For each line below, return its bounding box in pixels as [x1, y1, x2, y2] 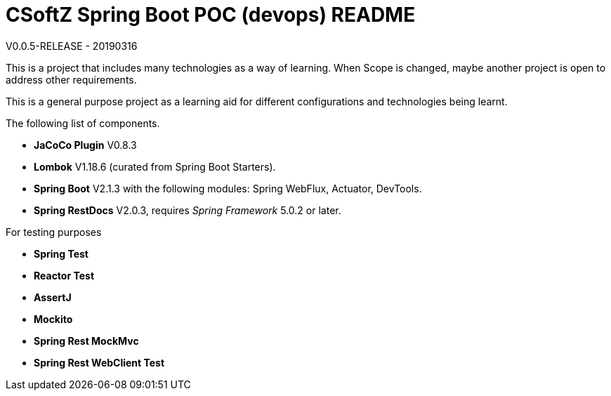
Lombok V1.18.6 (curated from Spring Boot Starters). [34, 160, 276, 173]
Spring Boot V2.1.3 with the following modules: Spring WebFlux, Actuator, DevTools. [34, 182, 422, 194]
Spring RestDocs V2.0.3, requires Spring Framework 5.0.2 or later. [34, 204, 341, 216]
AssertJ [34, 291, 72, 303]
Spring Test [34, 247, 88, 260]
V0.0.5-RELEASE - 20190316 [6, 39, 138, 52]
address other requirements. [6, 73, 137, 86]
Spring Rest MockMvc [34, 334, 139, 347]
